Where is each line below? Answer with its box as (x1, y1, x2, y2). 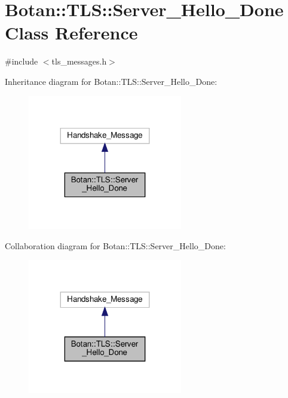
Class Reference (5, 20, 138, 45)
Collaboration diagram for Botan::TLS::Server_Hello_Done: (5, 239, 226, 252)
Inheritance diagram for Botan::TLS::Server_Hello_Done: (5, 75, 217, 87)
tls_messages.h (51, 55, 107, 68)
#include (5, 55, 38, 68)
